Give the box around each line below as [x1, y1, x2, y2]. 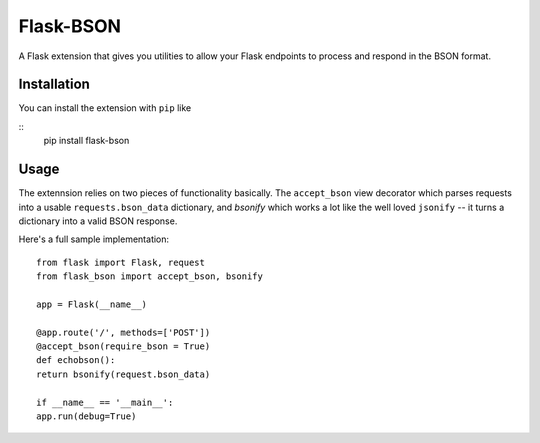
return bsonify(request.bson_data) [36, 368, 211, 380]
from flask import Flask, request [36, 256, 205, 268]
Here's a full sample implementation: [18, 233, 170, 245]
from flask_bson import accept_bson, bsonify [36, 271, 264, 282]
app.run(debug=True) [36, 411, 137, 422]
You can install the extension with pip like [18, 102, 192, 114]
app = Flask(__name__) [36, 298, 148, 310]
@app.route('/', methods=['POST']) [36, 326, 211, 338]
